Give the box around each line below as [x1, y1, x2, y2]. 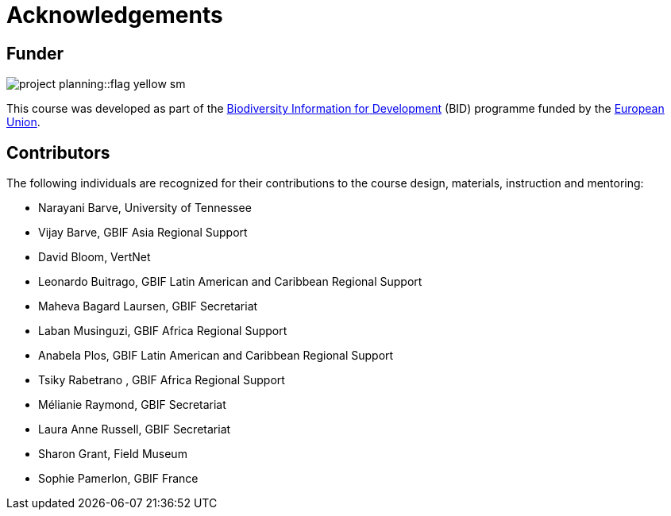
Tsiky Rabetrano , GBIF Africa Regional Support [38, 373, 285, 387]
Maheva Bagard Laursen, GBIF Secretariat [38, 299, 258, 314]
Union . [6, 115, 40, 129]
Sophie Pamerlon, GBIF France [38, 472, 199, 486]
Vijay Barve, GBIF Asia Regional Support [38, 225, 248, 240]
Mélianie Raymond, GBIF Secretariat [38, 398, 226, 412]
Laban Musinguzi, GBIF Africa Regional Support [38, 324, 287, 338]
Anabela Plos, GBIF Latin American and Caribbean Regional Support [38, 348, 394, 363]
